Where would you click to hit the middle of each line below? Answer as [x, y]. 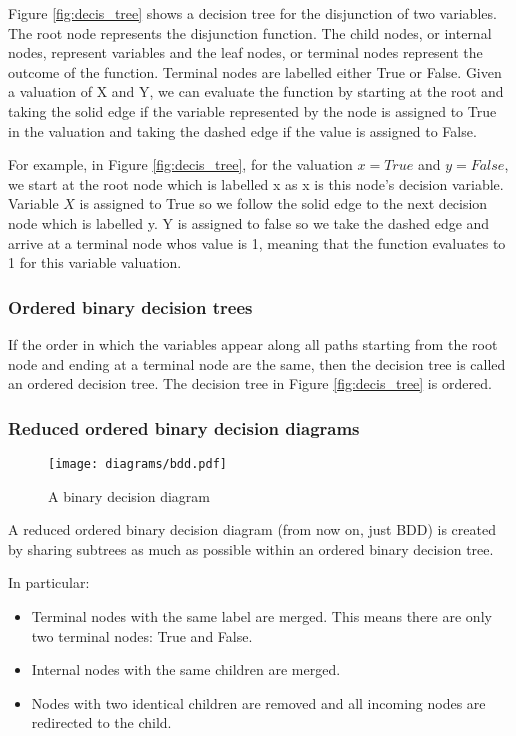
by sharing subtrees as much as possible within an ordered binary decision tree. [251, 548]
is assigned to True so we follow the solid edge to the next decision [283, 203]
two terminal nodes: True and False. [142, 635]
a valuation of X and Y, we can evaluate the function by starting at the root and [256, 91]
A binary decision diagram [129, 495]
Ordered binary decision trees [130, 306]
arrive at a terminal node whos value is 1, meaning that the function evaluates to [257, 242]
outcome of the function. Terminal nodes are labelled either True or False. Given [255, 71]
